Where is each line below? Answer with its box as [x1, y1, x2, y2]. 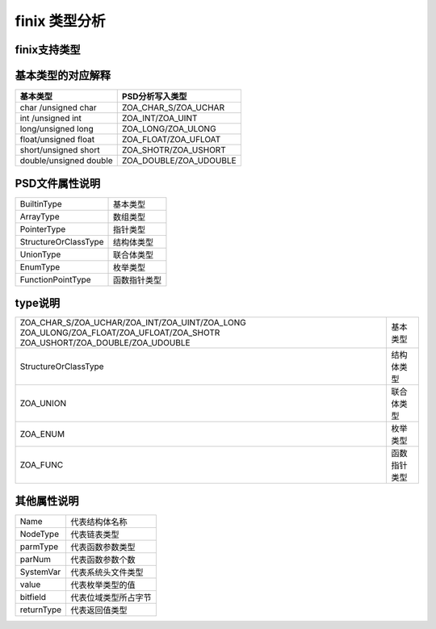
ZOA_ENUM [19, 429, 65, 440]
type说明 [15, 296, 61, 310]
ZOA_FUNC [19, 459, 64, 471]
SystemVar [19, 566, 61, 577]
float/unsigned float [19, 134, 95, 145]
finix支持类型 [15, 43, 81, 57]
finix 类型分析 [15, 12, 106, 30]
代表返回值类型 [70, 604, 128, 615]
